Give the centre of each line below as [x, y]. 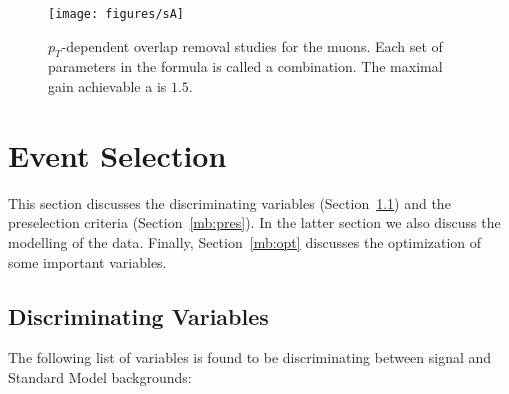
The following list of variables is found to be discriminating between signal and [250, 357]
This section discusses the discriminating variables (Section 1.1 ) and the [229, 202]
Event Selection [117, 154]
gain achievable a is [107, 86]
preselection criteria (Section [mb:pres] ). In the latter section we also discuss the [254, 222]
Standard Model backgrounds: [100, 376]
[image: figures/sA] [116, 14]
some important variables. [87, 261]
